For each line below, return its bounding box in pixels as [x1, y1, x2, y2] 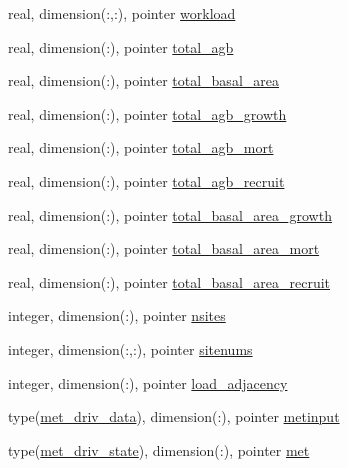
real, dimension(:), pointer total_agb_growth [8, 103, 287, 124]
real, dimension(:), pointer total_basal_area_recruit [8, 271, 331, 292]
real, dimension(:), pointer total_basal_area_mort [8, 238, 320, 259]
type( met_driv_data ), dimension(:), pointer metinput [8, 406, 340, 427]
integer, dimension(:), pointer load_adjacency [8, 372, 288, 393]
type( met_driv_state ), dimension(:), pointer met [8, 439, 310, 460]
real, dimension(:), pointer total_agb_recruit [8, 170, 285, 191]
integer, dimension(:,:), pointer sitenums [8, 338, 253, 359]
